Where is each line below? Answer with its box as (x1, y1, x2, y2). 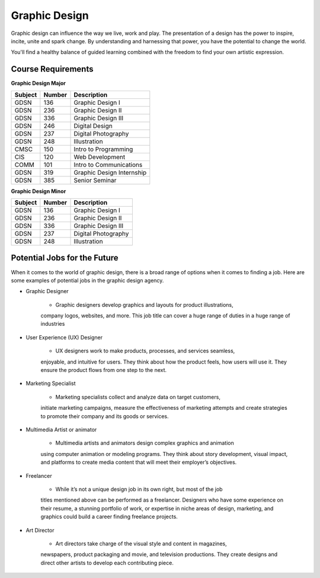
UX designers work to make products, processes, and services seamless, (55, 347, 235, 355)
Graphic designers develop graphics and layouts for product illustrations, (55, 301, 233, 308)
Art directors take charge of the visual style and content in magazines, (55, 540, 228, 547)
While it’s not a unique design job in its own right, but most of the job (55, 486, 223, 493)
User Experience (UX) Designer (25, 333, 103, 341)
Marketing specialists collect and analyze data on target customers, (55, 393, 220, 400)
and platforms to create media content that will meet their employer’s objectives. (40, 459, 237, 466)
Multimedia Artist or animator (25, 426, 97, 433)
